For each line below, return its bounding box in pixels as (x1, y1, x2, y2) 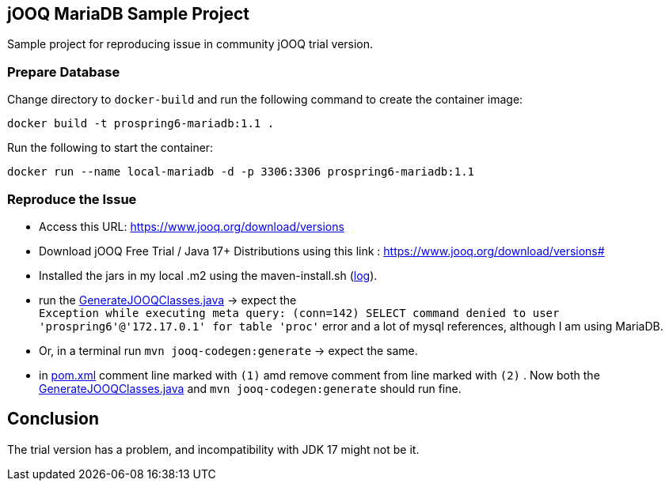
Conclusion (7, 409, 100, 429)
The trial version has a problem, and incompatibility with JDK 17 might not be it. (7, 442, 420, 456)
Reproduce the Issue (7, 191, 137, 207)
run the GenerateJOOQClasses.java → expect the (39, 293, 297, 307)
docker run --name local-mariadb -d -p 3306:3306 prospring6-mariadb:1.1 (7, 165, 475, 179)
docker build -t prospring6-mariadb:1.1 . (7, 117, 275, 130)
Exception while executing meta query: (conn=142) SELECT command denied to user (39, 306, 560, 319)
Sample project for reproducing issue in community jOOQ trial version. (7, 37, 374, 51)
